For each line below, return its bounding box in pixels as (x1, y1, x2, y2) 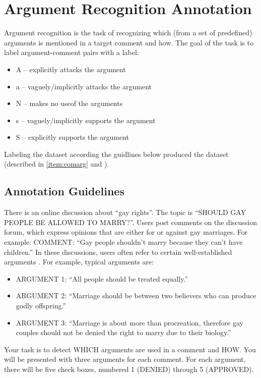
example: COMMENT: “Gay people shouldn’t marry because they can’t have (4, 237, 243, 247)
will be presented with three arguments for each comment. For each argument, (4, 354, 246, 364)
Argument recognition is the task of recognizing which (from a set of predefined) (4, 27, 252, 38)
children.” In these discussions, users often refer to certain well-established (4, 246, 232, 257)
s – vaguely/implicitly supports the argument (16, 115, 156, 125)
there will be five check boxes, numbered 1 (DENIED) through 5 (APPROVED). (4, 363, 254, 374)
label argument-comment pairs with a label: (4, 47, 139, 58)
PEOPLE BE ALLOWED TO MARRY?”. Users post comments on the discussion (4, 217, 257, 227)
